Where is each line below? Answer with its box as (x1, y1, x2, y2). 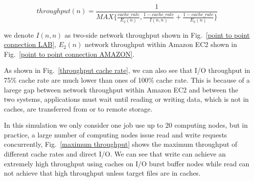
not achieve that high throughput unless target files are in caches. (4, 168, 201, 178)
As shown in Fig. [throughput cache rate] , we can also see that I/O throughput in (4, 65, 251, 75)
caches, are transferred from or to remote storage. (4, 103, 153, 113)
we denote (4, 29, 34, 40)
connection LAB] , (4, 39, 56, 49)
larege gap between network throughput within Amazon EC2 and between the (4, 84, 238, 94)
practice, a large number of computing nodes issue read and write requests (4, 129, 227, 139)
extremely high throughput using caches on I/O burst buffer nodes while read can (4, 158, 250, 168)
